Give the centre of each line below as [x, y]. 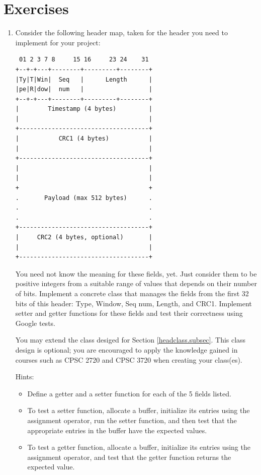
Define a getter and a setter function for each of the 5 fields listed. [129, 393]
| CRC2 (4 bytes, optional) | [84, 237]
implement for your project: [58, 42]
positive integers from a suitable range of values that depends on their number [136, 283]
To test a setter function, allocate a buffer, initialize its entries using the [139, 410]
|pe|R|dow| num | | [84, 89]
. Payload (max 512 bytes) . [84, 198]
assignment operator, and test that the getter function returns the [129, 457]
